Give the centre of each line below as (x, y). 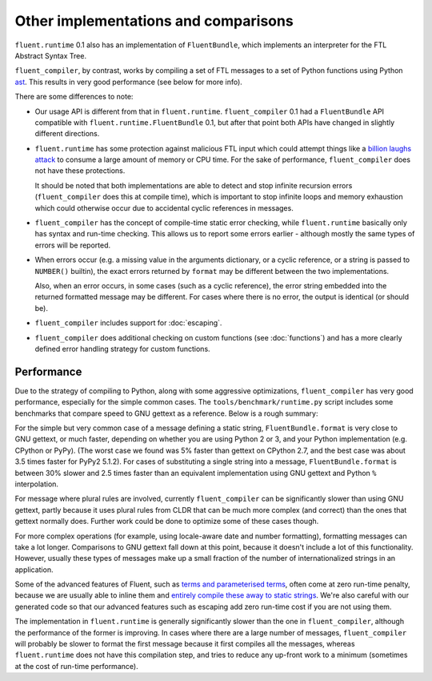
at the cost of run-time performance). (77, 666)
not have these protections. (80, 171)
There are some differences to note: (74, 97)
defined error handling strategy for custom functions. (123, 349)
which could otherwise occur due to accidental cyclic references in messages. (164, 208)
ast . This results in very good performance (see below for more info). (129, 82)
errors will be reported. (73, 245)
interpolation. (37, 484)
